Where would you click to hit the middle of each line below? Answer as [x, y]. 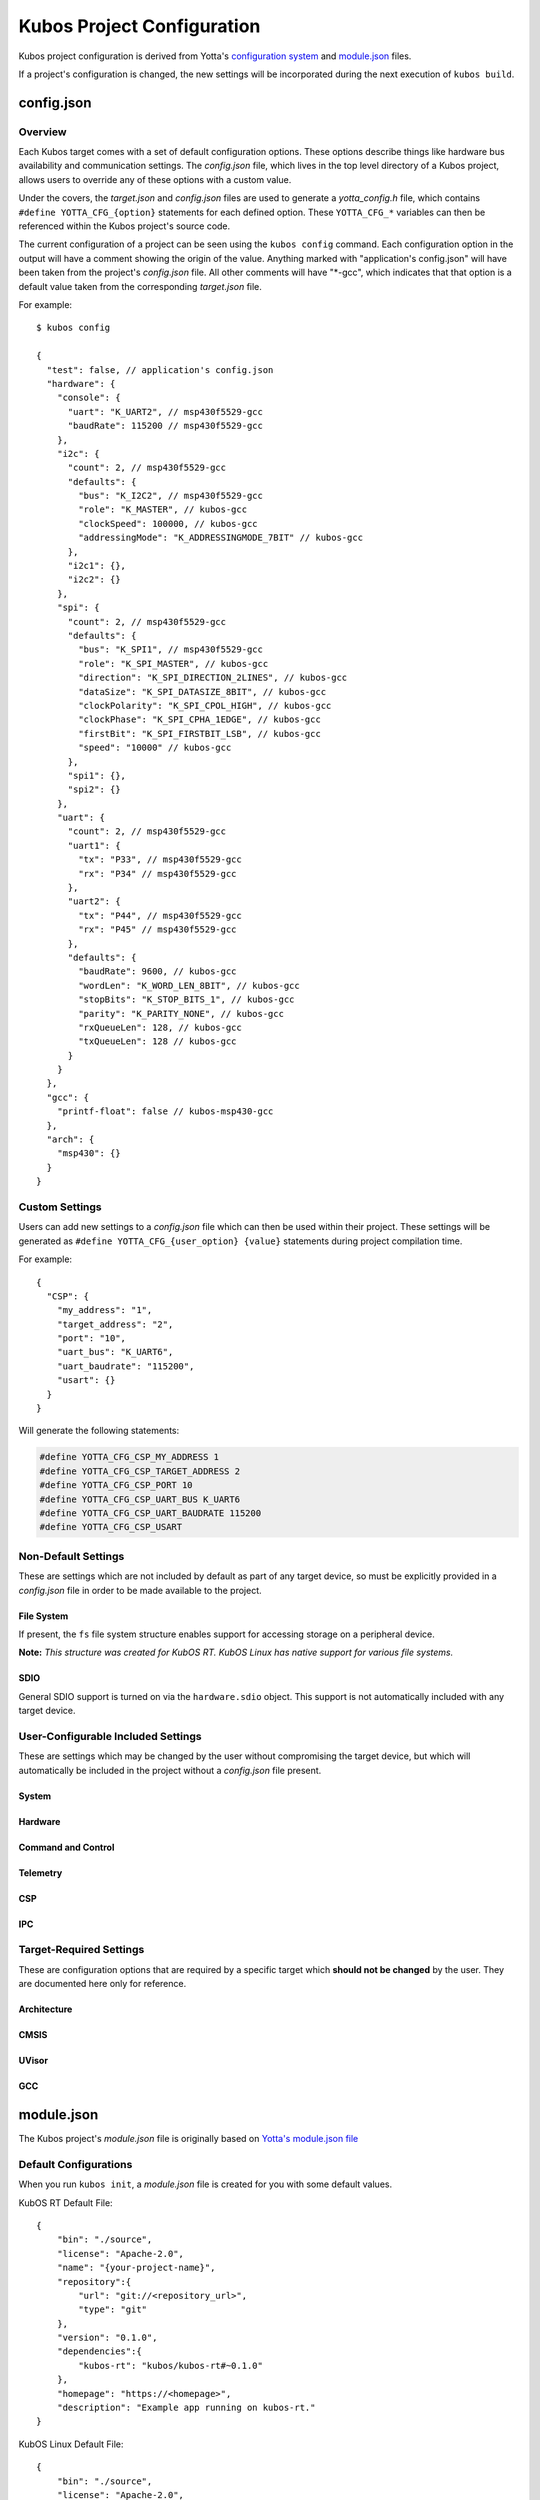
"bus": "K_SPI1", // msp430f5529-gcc [171, 649]
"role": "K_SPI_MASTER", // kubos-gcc [173, 663]
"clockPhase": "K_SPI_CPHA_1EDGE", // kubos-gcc [200, 719]
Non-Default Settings [71, 1556]
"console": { [88, 398]
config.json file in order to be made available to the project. [140, 1590]
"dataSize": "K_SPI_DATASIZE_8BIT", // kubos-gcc [202, 691]
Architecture [45, 2009]
